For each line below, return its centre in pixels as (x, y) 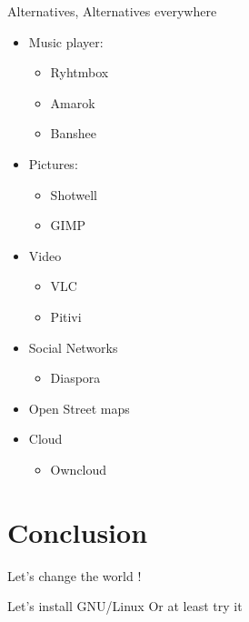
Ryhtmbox (80, 72)
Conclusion (78, 532)
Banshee (74, 133)
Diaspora (75, 378)
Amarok (73, 102)
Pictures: (53, 163)
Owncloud (79, 469)
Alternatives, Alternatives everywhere (112, 11)
